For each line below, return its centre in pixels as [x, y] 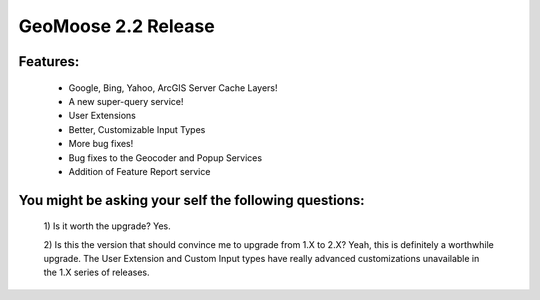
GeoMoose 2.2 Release [116, 26]
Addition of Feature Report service [139, 171]
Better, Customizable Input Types [137, 129]
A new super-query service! [126, 101]
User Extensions [102, 116]
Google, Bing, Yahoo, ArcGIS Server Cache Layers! [173, 87]
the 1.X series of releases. [96, 272]
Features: [49, 61]
